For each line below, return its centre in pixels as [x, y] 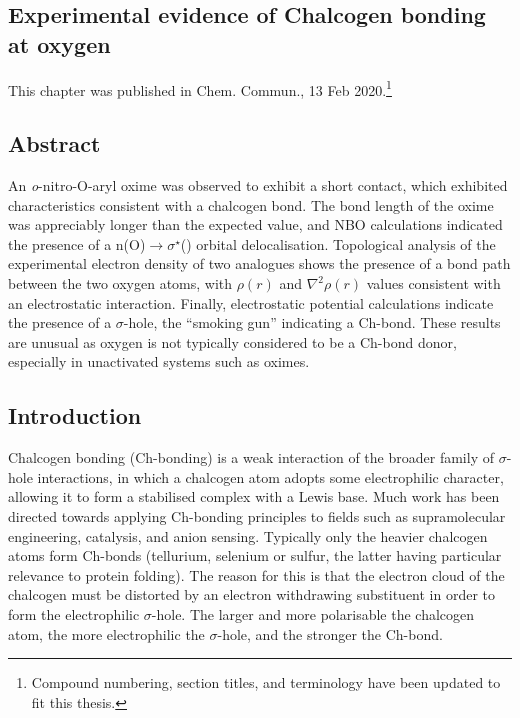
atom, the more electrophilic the [106, 633]
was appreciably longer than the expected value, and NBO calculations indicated [255, 224]
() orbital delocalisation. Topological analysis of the [338, 243]
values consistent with [433, 283]
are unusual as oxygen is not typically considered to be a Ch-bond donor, [232, 341]
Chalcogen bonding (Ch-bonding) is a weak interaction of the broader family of [251, 457]
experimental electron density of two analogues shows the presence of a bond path [259, 263]
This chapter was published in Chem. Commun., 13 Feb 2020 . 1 [200, 88]
